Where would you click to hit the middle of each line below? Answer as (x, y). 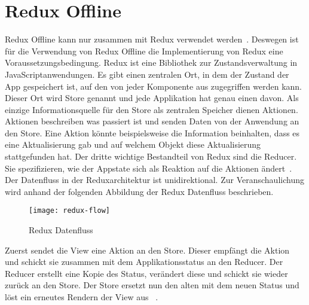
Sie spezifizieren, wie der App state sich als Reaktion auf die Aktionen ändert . (149, 168)
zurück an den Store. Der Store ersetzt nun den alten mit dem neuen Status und (152, 285)
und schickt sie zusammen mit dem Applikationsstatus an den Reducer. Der (144, 262)
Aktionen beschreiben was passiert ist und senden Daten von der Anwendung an (152, 121)
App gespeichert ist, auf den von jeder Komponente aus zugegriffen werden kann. (153, 86)
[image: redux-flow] (70, 211)
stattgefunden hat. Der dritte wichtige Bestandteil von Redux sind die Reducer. (151, 156)
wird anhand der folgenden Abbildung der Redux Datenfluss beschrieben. (139, 191)
